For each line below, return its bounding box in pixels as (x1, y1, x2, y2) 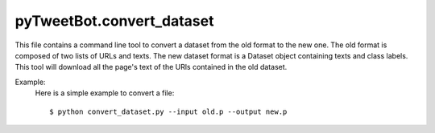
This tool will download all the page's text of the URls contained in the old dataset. (14, 62, 288, 72)
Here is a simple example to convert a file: (35, 88, 175, 98)
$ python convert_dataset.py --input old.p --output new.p (49, 107, 288, 116)
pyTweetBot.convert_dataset (14, 12, 214, 30)
